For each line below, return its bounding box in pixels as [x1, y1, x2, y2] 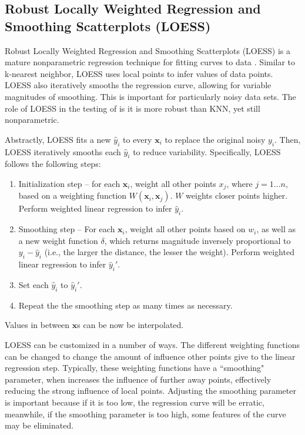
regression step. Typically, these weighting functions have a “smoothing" [5, 362, 264, 374]
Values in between [5, 319, 70, 331]
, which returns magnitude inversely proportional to [104, 234, 291, 246]
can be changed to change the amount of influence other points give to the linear [5, 350, 296, 362]
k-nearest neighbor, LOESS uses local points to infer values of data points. [5, 67, 273, 79]
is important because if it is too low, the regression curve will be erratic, [5, 396, 264, 408]
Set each [18, 278, 49, 290]
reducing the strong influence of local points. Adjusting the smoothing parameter [5, 384, 296, 397]
